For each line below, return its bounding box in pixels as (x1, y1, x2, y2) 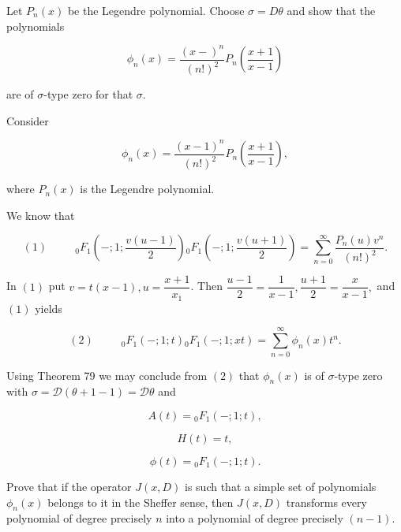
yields (35, 299, 62, 316)
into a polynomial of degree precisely (166, 510, 343, 526)
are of (6, 86, 34, 102)
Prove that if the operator (6, 478, 132, 494)
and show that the (287, 2, 376, 18)
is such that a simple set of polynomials (185, 478, 377, 494)
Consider (6, 112, 49, 128)
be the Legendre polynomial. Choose (67, 2, 245, 18)
